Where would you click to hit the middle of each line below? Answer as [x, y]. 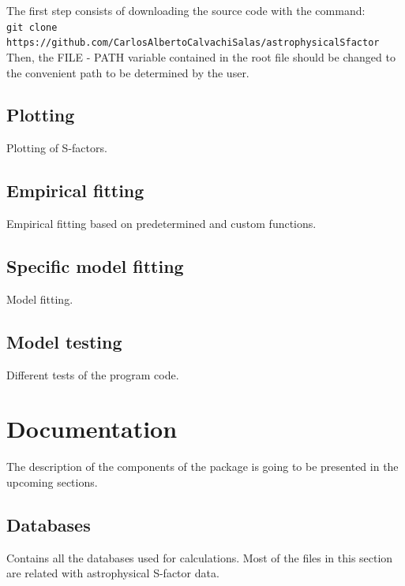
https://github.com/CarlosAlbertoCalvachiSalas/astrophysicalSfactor [193, 43]
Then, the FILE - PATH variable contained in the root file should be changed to [201, 56]
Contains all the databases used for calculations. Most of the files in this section [200, 557]
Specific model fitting [95, 266]
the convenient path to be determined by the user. [128, 72]
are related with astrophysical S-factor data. [113, 573]
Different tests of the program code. [93, 374]
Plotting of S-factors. [57, 148]
